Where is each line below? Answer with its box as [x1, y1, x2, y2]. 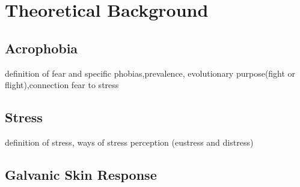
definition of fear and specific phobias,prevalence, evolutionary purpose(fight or [5, 67, 296, 79]
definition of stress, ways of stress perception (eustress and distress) [5, 135, 254, 148]
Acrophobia [5, 38, 78, 57]
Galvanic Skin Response [5, 165, 157, 183]
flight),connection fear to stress [5, 79, 119, 91]
